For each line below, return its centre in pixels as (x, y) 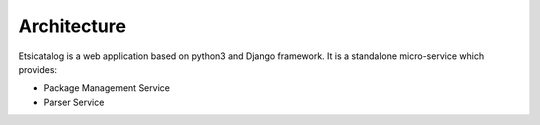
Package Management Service (106, 88)
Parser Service (74, 102)
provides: (38, 69)
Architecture (72, 26)
